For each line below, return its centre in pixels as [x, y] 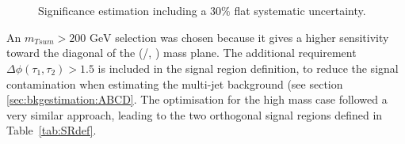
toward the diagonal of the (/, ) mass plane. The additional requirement [181, 53]
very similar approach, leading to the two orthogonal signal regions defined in [195, 114]
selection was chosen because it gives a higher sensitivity [252, 37]
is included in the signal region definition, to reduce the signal [248, 68]
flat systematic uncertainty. [300, 11]
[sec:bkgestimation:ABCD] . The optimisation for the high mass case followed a [197, 99]
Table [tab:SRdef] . [52, 130]
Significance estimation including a [122, 11]
